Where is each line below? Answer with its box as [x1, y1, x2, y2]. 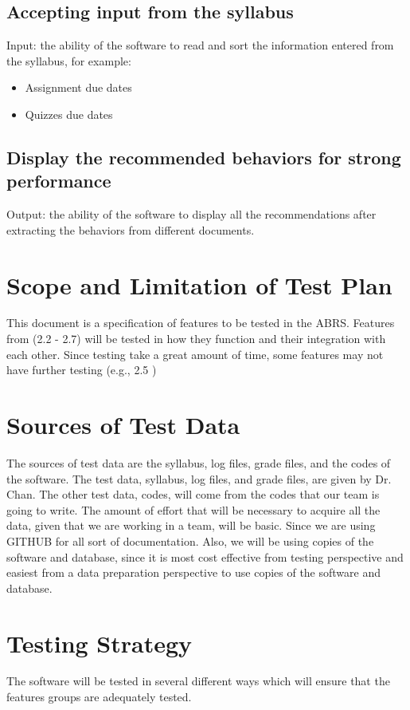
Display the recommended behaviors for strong [6, 144, 401, 169]
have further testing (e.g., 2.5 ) [6, 361, 157, 378]
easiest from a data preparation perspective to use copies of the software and [6, 564, 381, 581]
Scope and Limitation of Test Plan [6, 268, 392, 301]
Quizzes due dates [25, 105, 113, 122]
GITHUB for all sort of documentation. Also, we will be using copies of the [6, 532, 374, 549]
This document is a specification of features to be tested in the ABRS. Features [6, 314, 395, 331]
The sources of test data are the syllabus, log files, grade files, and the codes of [6, 454, 391, 471]
